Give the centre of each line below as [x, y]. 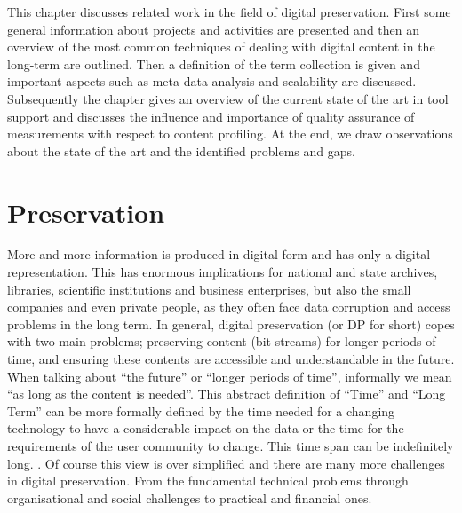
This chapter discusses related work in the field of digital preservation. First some [229, 12]
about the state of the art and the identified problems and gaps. [181, 150]
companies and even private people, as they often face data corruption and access [229, 307]
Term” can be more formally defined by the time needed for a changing [201, 410]
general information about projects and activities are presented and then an [214, 29]
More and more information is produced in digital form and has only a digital [219, 254]
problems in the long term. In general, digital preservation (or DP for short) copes [231, 324]
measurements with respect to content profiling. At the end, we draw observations [230, 134]
